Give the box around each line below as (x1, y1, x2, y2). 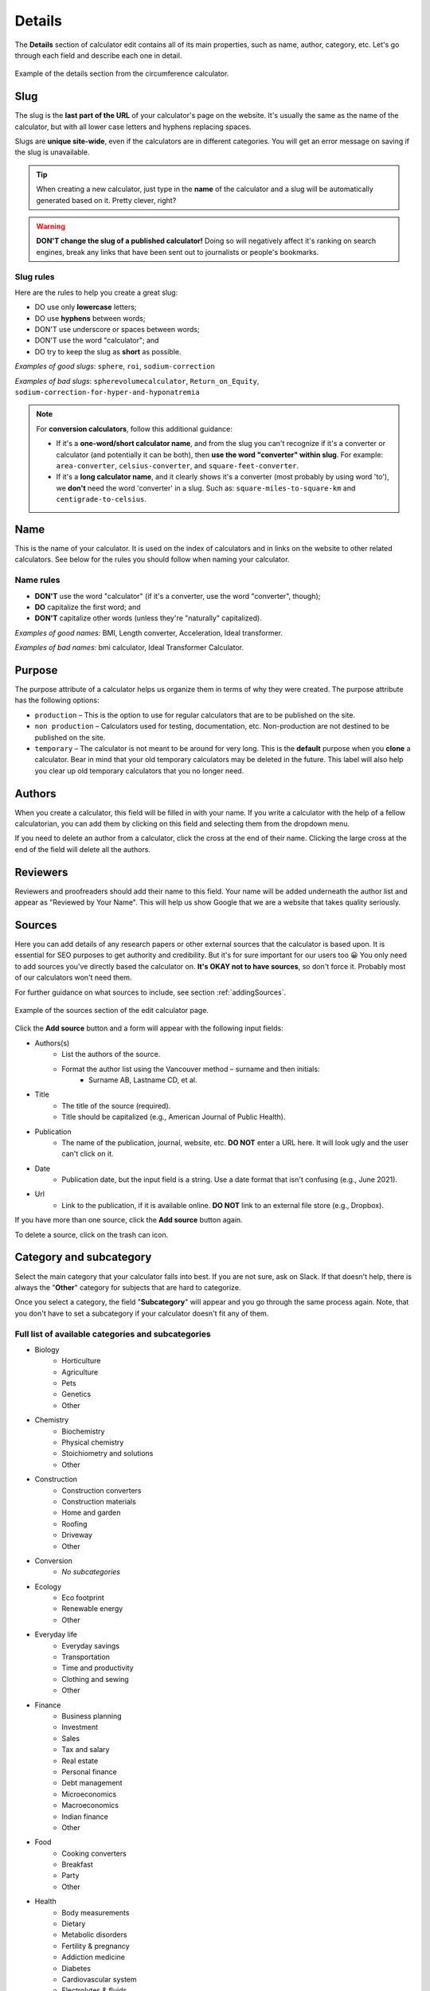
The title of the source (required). (61, 1101, 171, 1110)
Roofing (61, 1519, 88, 1528)
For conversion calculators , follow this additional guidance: (36, 424, 233, 433)
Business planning (61, 1711, 122, 1720)
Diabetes (61, 1963, 92, 1973)
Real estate (61, 1756, 99, 1766)
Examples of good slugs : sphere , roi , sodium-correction (14, 362, 215, 371)
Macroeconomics (61, 1801, 119, 1810)
